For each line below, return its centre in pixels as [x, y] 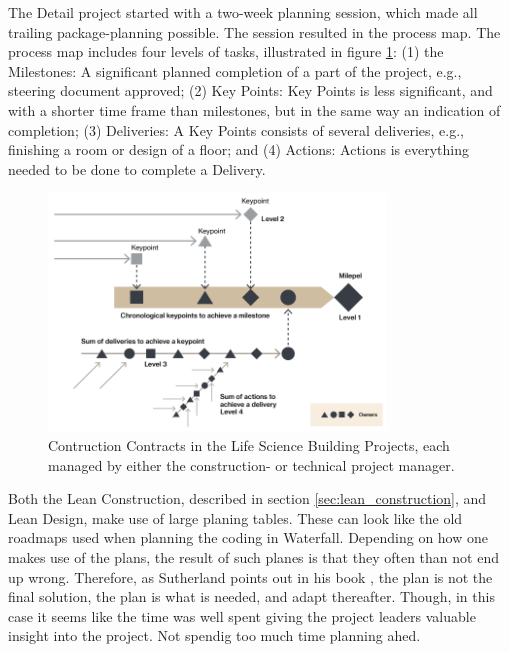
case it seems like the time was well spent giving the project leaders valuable [242, 615]
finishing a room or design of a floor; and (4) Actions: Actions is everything [239, 149]
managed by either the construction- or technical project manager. [251, 464]
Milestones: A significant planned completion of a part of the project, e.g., [235, 70]
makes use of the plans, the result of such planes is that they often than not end [253, 557]
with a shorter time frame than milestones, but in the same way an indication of [254, 109]
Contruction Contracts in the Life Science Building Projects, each [249, 445]
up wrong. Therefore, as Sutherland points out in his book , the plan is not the [250, 576]
